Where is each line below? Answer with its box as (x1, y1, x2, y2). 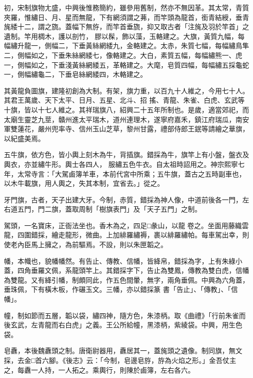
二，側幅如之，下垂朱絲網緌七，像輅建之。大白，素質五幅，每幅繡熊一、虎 (4, 50, 242, 60)
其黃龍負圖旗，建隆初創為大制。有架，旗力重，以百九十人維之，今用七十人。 (4, 85, 249, 95)
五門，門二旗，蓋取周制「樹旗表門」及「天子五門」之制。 (17, 204, 201, 214)
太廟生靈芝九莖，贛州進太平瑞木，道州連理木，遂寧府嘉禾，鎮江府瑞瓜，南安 (4, 114, 249, 124)
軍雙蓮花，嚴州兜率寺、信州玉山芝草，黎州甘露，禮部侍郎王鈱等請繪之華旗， (4, 124, 249, 134)
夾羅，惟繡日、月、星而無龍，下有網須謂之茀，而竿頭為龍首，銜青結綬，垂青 (4, 12, 249, 22)
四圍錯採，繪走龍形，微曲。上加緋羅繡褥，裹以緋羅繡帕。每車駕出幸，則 (17, 230, 249, 240)
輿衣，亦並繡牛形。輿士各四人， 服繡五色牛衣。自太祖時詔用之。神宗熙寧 (4, 159, 238, 169)
